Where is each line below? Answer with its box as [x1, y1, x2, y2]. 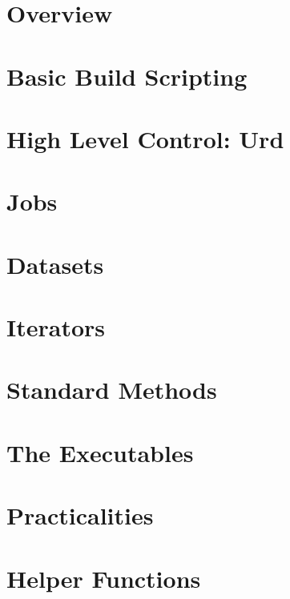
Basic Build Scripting [6, 59, 248, 92]
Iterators [6, 311, 106, 344]
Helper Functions [6, 561, 201, 594]
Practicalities [6, 499, 154, 532]
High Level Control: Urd [6, 122, 284, 155]
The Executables [6, 436, 194, 468]
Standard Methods [6, 373, 217, 406]
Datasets [6, 247, 104, 280]
